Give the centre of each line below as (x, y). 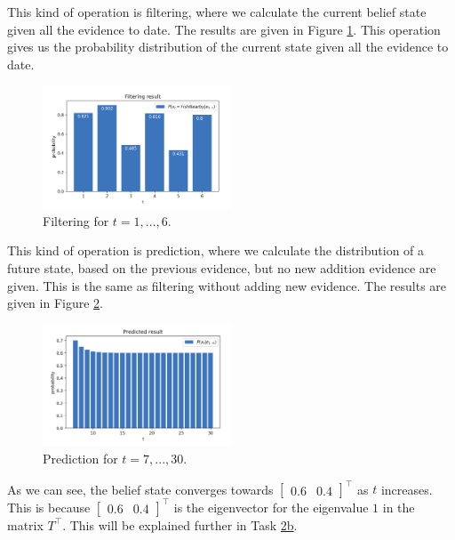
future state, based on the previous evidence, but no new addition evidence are (222, 268)
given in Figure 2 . (55, 303)
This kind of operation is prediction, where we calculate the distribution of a (216, 250)
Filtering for (76, 220)
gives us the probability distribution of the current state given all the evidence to (228, 47)
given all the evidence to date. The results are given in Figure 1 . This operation (224, 29)
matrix (25, 524)
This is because (49, 507)
